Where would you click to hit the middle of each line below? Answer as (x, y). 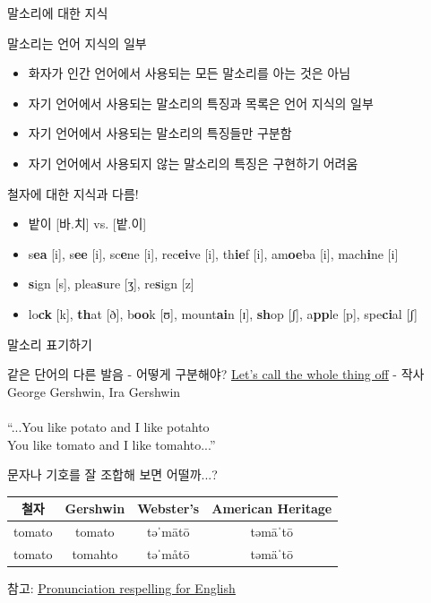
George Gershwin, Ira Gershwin (94, 391)
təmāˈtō (272, 532)
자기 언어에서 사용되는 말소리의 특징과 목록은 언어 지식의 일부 (201, 103)
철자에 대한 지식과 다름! (73, 193)
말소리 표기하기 (50, 344)
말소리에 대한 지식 (58, 13)
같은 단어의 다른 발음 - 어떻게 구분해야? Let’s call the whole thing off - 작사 (216, 374)
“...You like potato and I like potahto (108, 426)
